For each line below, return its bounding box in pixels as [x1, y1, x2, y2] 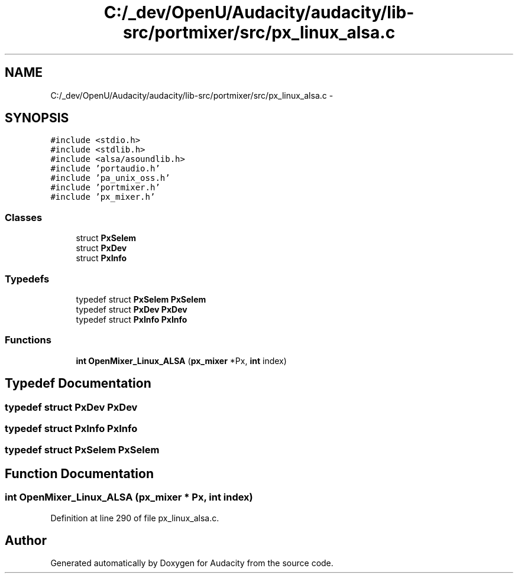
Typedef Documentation [5, 376, 151, 391]
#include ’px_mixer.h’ [50, 192, 156, 202]
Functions [5, 334, 51, 346]
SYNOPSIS [5, 111, 69, 126]
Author [5, 532, 47, 548]
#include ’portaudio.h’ [50, 164, 160, 174]
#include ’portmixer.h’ [50, 183, 160, 193]
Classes [5, 211, 43, 223]
